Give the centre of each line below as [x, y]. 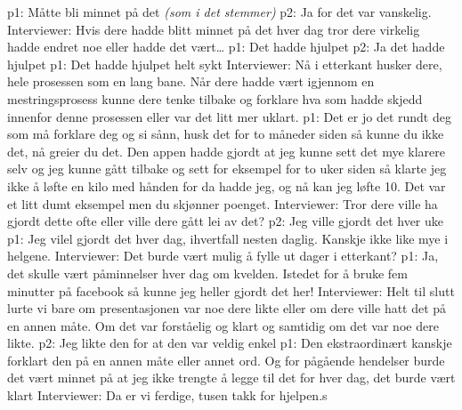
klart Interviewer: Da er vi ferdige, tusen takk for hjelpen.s [167, 395]
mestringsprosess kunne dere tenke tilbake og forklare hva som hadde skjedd [215, 98]
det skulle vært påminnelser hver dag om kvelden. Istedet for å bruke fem [207, 273]
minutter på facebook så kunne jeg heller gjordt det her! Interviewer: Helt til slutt [231, 290]
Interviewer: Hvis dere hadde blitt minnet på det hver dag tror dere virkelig [214, 29]
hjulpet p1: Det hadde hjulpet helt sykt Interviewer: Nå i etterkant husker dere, [225, 64]
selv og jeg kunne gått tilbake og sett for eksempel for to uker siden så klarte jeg [227, 169]
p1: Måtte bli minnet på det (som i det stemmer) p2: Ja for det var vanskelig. [219, 12]
